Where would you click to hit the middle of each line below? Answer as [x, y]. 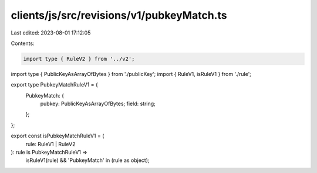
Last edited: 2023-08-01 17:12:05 [51, 33]
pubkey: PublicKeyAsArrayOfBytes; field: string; [98, 104]
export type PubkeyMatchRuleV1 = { [54, 85]
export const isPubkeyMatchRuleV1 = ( [58, 136]
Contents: [23, 43]
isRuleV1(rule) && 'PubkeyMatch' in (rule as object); [87, 160]
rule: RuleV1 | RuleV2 [50, 144]
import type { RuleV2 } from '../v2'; [79, 59]
